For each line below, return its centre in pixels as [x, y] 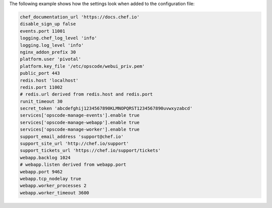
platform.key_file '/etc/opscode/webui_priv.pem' [82, 66]
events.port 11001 [43, 31]
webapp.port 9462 [41, 172]
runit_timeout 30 [41, 101]
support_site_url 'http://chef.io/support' [75, 144]
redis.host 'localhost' [49, 80]
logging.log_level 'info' [52, 45]
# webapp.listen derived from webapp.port [73, 165]
